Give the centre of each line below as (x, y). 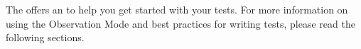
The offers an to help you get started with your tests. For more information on (177, 9)
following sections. (45, 37)
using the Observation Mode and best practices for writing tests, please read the (180, 23)
